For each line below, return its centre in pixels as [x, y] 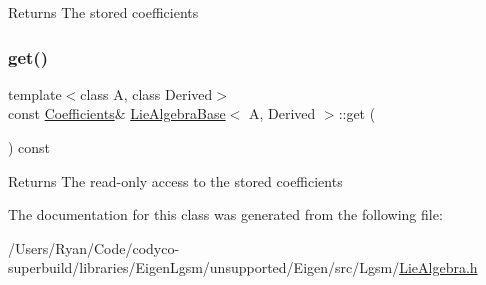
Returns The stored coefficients [103, 12]
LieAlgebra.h [438, 267]
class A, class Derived [146, 93]
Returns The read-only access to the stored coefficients [175, 180]
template [35, 93]
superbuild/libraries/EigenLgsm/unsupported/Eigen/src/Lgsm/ [204, 267]
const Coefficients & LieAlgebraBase [117, 113]
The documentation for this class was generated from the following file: [225, 214]
